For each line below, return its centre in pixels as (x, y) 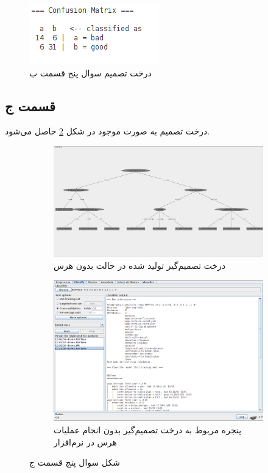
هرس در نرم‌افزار (85, 442)
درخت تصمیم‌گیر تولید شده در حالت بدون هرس (140, 265)
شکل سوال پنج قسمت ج (75, 462)
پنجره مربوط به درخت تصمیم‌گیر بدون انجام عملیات (148, 429)
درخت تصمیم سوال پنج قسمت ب (90, 72)
